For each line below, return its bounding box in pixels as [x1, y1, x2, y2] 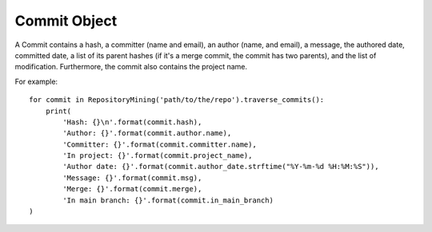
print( [45, 106, 72, 116]
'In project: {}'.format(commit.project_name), [62, 151, 253, 160]
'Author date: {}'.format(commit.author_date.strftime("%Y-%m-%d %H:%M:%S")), [62, 162, 379, 171]
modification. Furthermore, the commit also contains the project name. [14, 62, 248, 72]
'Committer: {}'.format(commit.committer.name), [62, 140, 258, 149]
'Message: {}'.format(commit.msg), [62, 173, 202, 183]
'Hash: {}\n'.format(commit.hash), [62, 117, 202, 127]
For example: [14, 77, 58, 86]
